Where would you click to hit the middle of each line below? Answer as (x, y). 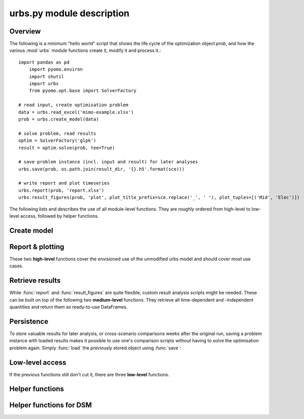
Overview (25, 31)
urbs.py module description (69, 13)
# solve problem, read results (57, 133)
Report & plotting (37, 247)
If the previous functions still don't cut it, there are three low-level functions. (89, 374)
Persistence (29, 321)
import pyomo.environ (56, 69)
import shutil (47, 77)
